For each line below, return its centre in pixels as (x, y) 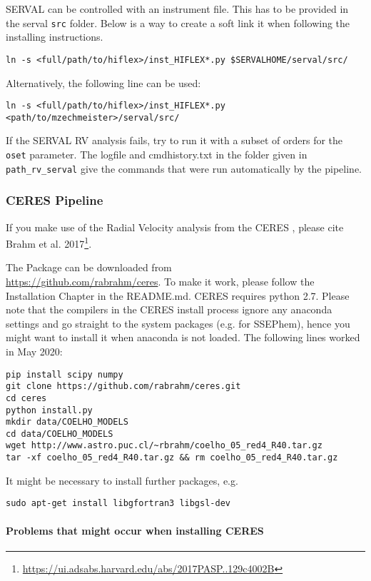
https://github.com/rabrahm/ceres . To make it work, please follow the (160, 281)
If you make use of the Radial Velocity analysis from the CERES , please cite (175, 227)
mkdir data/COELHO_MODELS (67, 422)
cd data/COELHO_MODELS (60, 434)
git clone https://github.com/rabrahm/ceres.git (123, 387)
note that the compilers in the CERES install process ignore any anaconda (169, 309)
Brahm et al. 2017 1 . (49, 242)
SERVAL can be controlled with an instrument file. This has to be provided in (177, 9)
